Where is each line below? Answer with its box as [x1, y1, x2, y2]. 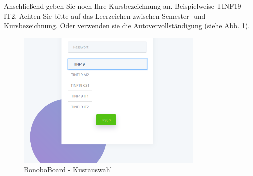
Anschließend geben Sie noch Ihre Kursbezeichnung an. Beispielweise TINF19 [4, 1, 241, 11]
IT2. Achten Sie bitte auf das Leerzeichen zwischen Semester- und [4, 10, 206, 21]
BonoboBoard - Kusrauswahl [24, 164, 112, 175]
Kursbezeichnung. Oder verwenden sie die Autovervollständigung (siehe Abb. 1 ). [4, 20, 250, 31]
